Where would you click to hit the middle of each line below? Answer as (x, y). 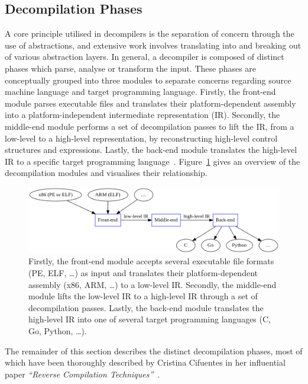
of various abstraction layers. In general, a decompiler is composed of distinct (145, 57)
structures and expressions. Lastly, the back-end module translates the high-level (151, 150)
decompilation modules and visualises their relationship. (106, 173)
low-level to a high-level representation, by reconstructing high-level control (141, 138)
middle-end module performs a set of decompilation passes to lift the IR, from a (150, 126)
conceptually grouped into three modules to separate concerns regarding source (148, 80)
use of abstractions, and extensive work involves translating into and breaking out (153, 45)
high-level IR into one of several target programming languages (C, (150, 319)
